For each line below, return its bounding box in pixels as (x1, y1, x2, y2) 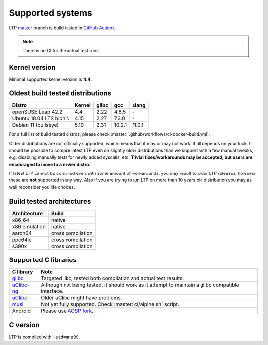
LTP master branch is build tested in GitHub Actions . (9, 25, 116, 31)
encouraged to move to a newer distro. (9, 161, 91, 167)
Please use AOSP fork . (40, 307, 94, 314)
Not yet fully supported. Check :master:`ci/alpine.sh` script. (40, 301, 180, 308)
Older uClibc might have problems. (40, 294, 122, 301)
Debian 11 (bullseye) (12, 122, 59, 129)
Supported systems (9, 7, 93, 18)
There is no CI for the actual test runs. (22, 48, 100, 54)
